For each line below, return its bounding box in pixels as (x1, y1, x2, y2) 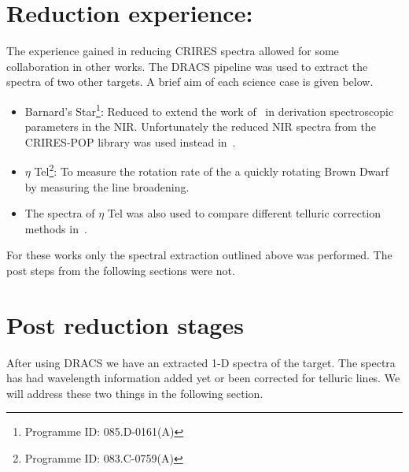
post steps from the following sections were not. (6, 262, 235, 278)
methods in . (24, 220, 87, 236)
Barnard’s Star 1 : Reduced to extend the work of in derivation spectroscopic (24, 100, 394, 119)
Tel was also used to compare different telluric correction (107, 205, 381, 221)
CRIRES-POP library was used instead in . (24, 133, 236, 150)
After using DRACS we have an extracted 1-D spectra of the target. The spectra (6, 354, 396, 370)
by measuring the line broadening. (24, 178, 190, 195)
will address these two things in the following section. (6, 385, 263, 401)
